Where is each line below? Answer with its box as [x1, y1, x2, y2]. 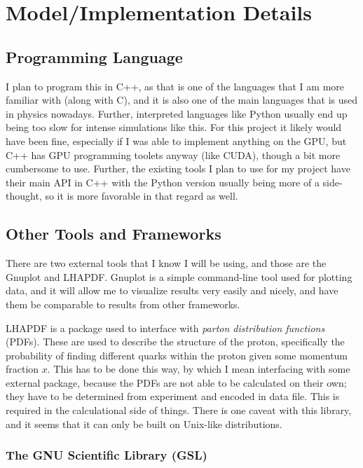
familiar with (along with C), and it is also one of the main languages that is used [6, 92, 358, 107]
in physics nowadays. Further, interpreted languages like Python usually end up [6, 106, 348, 121]
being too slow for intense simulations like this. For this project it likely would [6, 120, 342, 135]
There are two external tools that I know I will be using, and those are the [6, 256, 327, 270]
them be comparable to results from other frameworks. [6, 296, 240, 311]
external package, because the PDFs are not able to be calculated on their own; [6, 375, 347, 390]
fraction [6, 362, 39, 376]
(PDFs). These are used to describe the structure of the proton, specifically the [6, 334, 345, 349]
